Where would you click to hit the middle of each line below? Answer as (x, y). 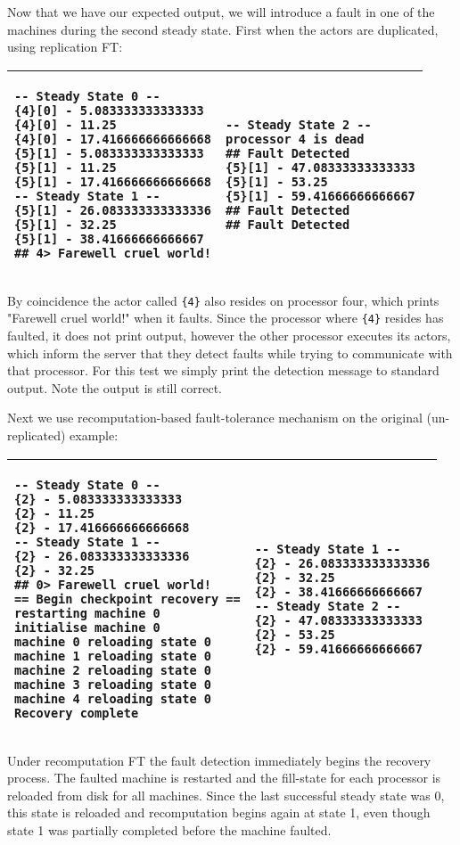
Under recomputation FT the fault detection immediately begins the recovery (219, 760)
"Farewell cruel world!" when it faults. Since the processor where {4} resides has (226, 318)
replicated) (37, 435)
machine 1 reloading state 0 (113, 656)
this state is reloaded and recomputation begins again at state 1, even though (219, 812)
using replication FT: (65, 47)
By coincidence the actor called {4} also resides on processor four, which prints (223, 300)
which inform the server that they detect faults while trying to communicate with (230, 353)
